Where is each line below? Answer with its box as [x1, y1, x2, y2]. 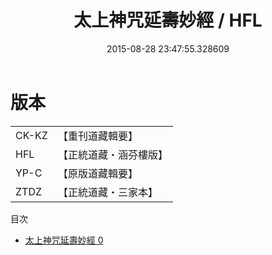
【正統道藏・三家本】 [57, 185, 158, 199]
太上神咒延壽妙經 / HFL [73, 9, 263, 32]
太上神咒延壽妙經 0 [24, 234, 104, 246]
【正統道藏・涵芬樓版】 [57, 147, 168, 161]
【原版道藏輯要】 [57, 166, 138, 180]
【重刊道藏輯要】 [57, 129, 138, 143]
